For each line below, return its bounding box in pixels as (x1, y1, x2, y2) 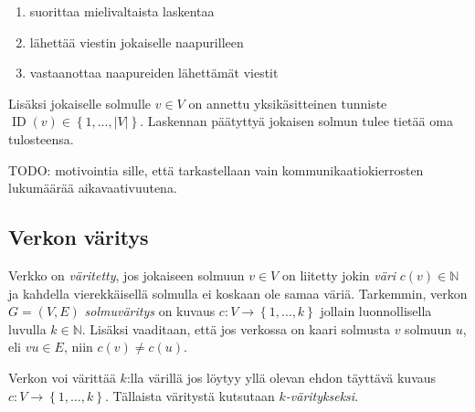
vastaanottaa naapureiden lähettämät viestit (29, 63, 279, 82)
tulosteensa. (8, 129, 74, 148)
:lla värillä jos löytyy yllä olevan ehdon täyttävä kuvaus (126, 367, 437, 386)
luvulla (8, 319, 47, 338)
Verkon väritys (8, 223, 149, 251)
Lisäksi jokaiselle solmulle (8, 93, 152, 112)
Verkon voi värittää (8, 367, 116, 386)
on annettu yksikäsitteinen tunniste (188, 93, 387, 112)
